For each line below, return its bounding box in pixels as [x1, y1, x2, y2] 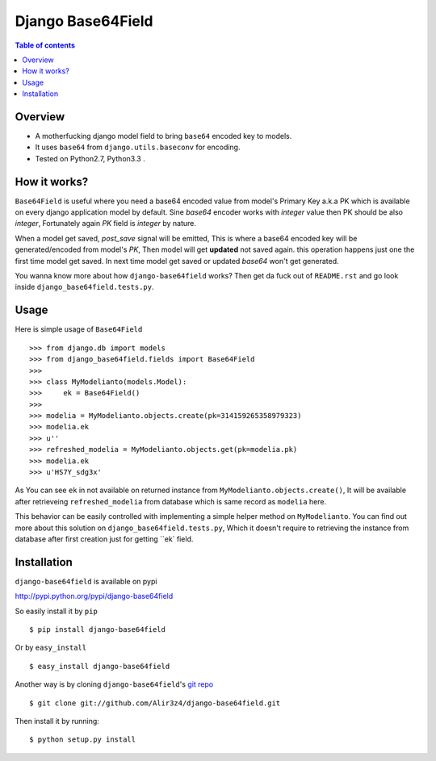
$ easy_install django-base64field [29, 662, 170, 671]
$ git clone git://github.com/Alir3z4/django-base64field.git [29, 698, 281, 708]
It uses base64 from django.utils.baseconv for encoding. [35, 142, 241, 153]
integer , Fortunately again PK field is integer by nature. [15, 219, 197, 228]
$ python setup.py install [29, 735, 136, 744]
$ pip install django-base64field [29, 625, 166, 634]
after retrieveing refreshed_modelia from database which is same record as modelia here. [15, 496, 327, 506]
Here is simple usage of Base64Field [15, 324, 143, 334]
